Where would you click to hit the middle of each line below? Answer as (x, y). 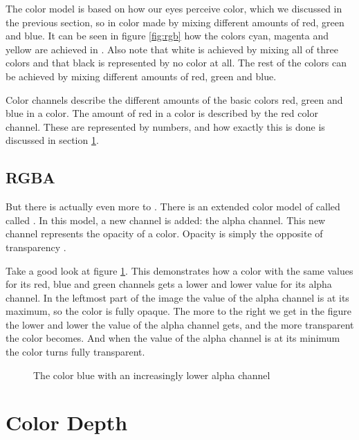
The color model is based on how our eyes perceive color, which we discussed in (174, 8)
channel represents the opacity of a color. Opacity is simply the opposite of (164, 233)
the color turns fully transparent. (75, 352)
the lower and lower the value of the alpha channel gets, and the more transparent (180, 324)
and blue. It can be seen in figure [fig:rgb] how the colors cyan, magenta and (167, 36)
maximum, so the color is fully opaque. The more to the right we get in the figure (178, 311)
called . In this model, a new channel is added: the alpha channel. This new (166, 220)
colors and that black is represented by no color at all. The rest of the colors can (176, 63)
